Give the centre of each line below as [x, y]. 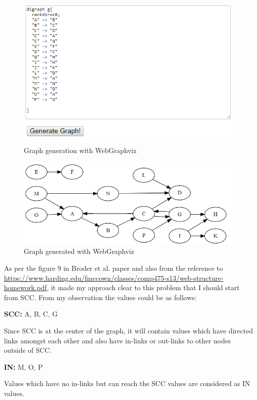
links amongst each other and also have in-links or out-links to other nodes [117, 340]
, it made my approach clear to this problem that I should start [143, 287]
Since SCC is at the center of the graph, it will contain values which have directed [128, 331]
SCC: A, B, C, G [31, 314]
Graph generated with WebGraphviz [79, 251]
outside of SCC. [28, 350]
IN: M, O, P [24, 366]
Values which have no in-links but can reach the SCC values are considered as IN [127, 383]
